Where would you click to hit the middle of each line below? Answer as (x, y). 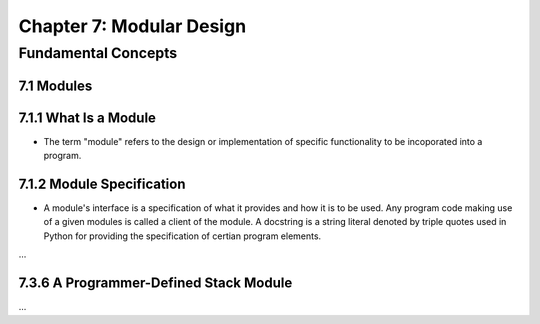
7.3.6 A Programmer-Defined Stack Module (155, 283)
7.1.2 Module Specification (102, 183)
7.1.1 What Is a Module (87, 117)
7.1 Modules (55, 85)
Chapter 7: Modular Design (132, 26)
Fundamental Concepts (98, 53)
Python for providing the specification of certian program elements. (182, 236)
